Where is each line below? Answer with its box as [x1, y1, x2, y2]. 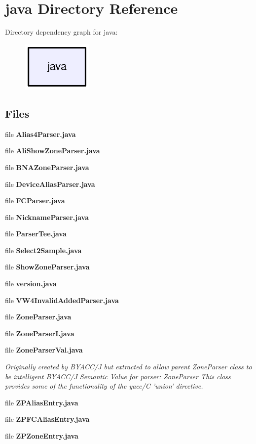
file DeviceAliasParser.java [5, 178, 95, 189]
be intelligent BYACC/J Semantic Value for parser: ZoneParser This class [5, 371, 231, 381]
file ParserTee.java [5, 228, 67, 239]
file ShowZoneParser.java [5, 262, 90, 272]
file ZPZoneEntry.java [5, 431, 78, 441]
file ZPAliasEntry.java [5, 397, 78, 407]
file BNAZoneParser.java [5, 162, 89, 172]
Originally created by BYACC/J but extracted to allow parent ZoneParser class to [5, 361, 252, 372]
